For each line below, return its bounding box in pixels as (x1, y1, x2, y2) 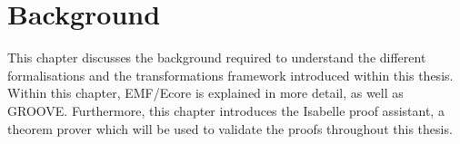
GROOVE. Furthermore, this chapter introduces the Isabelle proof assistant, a (7, 101, 445, 120)
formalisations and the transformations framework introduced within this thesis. (7, 65, 454, 84)
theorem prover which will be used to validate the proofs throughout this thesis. (7, 119, 453, 138)
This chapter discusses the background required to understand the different (7, 48, 426, 67)
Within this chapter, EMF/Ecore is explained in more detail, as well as (7, 83, 404, 102)
